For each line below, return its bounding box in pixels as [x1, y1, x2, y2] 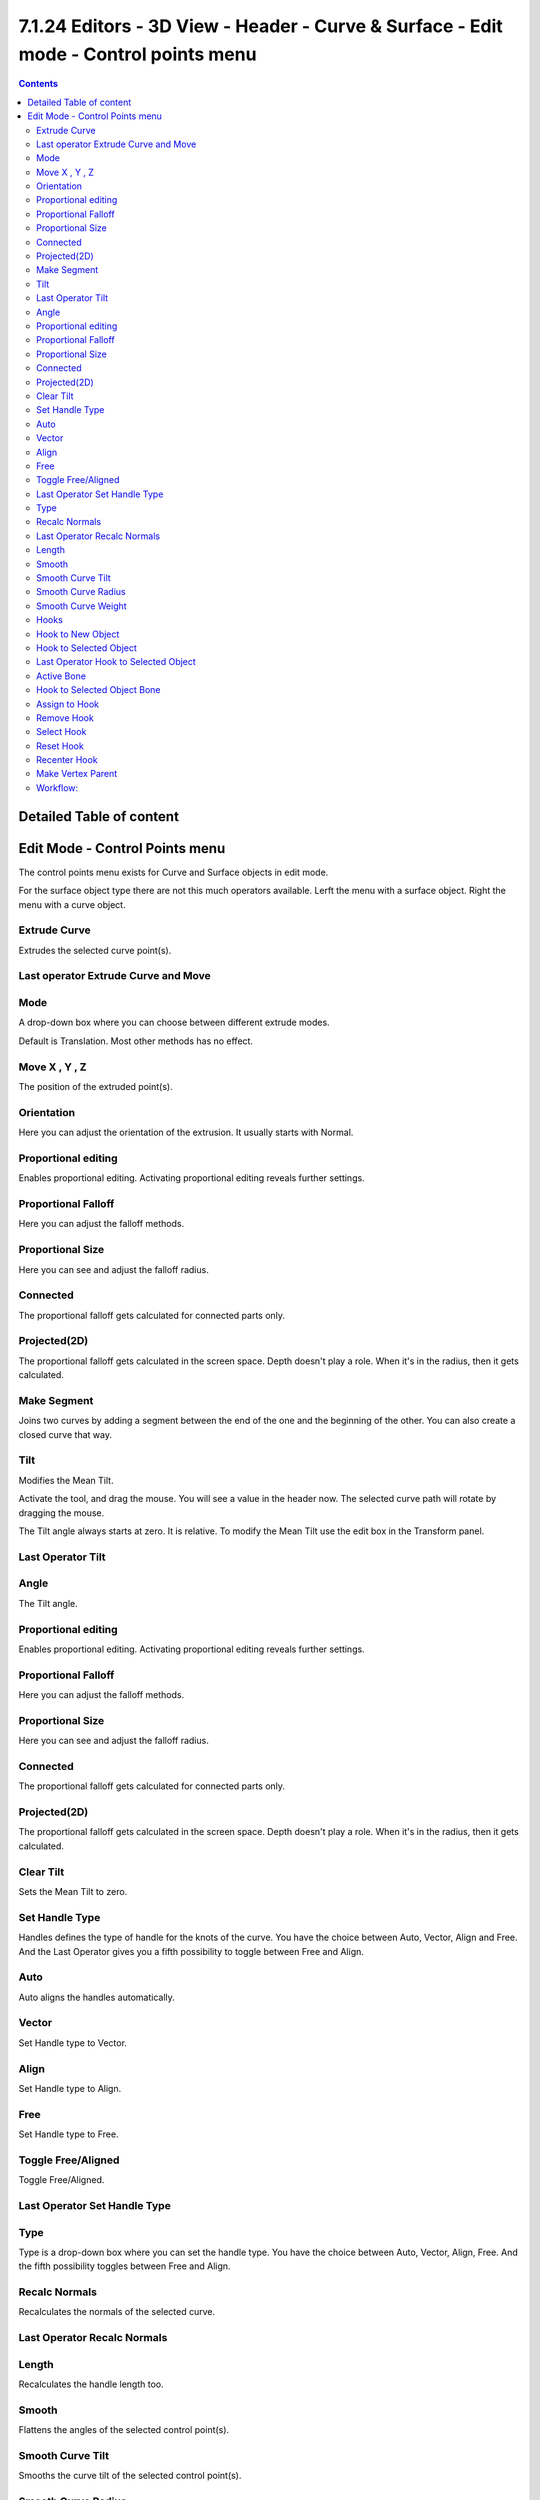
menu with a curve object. [18, 898, 126, 910]
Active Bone [36, 670, 87, 682]
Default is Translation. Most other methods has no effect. [18, 1035, 254, 1047]
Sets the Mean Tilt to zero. [18, 1885, 128, 1897]
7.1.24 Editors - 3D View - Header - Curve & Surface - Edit [18, 15, 504, 37]
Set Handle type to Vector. [18, 2036, 127, 2049]
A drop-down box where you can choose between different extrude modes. [18, 1016, 330, 1029]
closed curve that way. [18, 1428, 112, 1440]
